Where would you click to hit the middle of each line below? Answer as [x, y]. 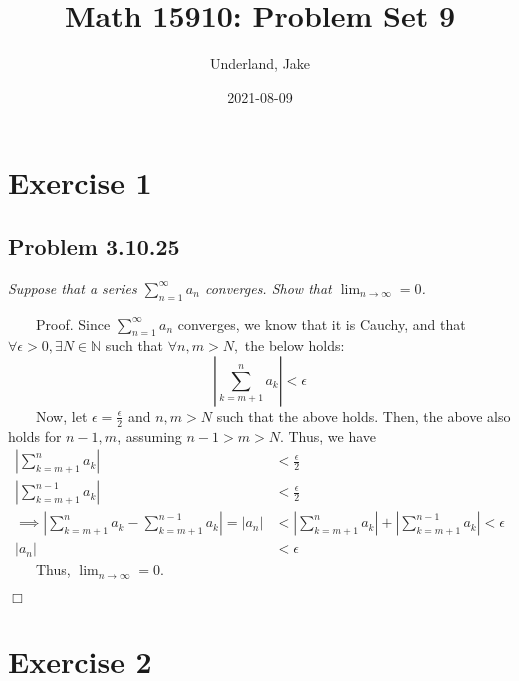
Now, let [61, 415]
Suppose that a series [72, 287]
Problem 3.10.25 [94, 245]
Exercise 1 [80, 182]
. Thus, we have [328, 435]
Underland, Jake [260, 63]
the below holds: [294, 345]
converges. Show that [268, 287]
